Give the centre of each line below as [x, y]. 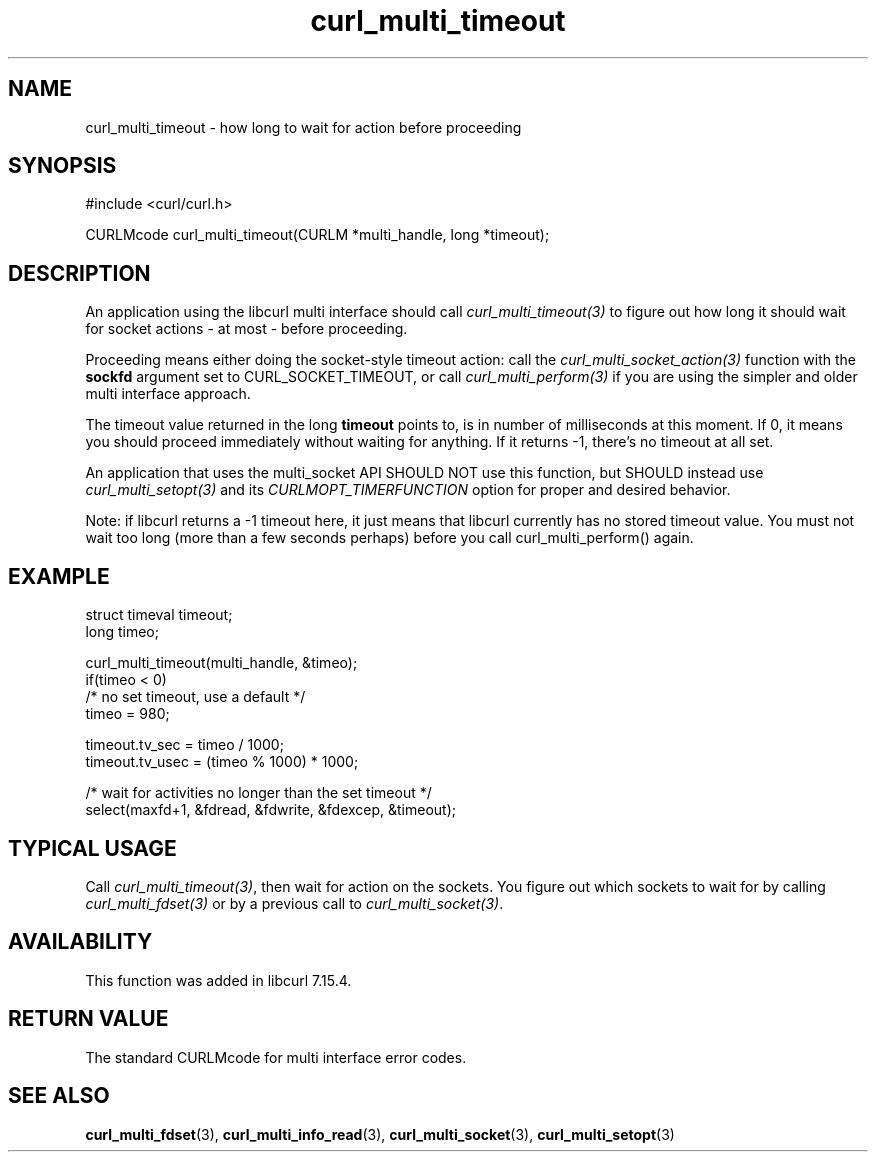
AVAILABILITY [80, 942]
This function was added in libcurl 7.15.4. [218, 980]
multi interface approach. [168, 394]
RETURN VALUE [88, 1019]
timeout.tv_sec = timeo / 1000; [184, 745]
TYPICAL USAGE [92, 848]
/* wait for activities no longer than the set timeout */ [258, 793]
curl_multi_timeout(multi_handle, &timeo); [221, 663]
